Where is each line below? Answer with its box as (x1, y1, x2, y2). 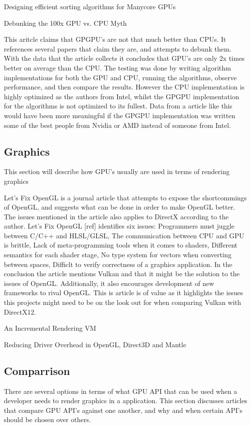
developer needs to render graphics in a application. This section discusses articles (4, 395, 248, 406)
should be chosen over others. (4, 414, 91, 425)
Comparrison (4, 363, 70, 378)
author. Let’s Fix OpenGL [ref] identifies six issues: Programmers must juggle (4, 221, 235, 231)
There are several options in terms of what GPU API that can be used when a (4, 386, 237, 396)
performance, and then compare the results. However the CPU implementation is (4, 82, 245, 92)
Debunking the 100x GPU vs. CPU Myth (4, 18, 127, 28)
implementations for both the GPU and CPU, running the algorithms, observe (4, 72, 237, 82)
